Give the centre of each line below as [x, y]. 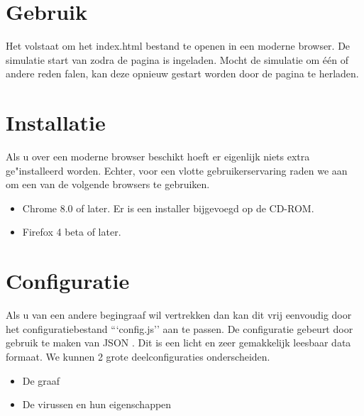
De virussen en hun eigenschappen [97, 404]
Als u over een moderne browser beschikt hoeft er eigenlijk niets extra [158, 157]
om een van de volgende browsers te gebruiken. [108, 184]
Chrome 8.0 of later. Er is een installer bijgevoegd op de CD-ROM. [168, 208]
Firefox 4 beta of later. [72, 232]
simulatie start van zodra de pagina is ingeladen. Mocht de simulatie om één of [177, 59]
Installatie [56, 122]
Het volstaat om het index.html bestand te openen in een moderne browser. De [178, 46]
